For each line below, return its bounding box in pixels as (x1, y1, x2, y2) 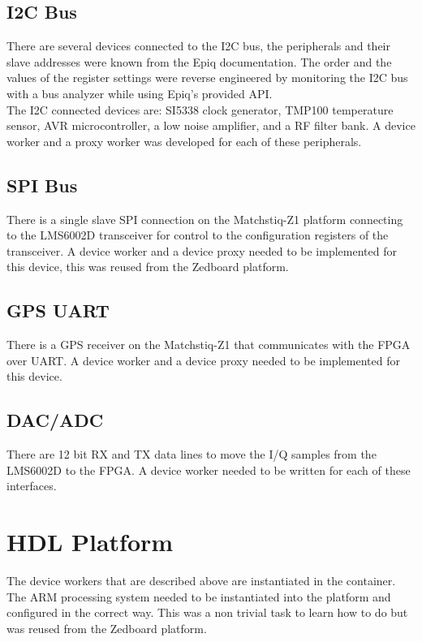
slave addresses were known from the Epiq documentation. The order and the (6, 53, 392, 70)
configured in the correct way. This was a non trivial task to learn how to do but (6, 604, 408, 621)
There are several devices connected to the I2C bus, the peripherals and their (6, 37, 391, 54)
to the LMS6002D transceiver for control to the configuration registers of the (6, 226, 389, 243)
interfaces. (6, 477, 57, 494)
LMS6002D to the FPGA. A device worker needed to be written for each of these (6, 461, 411, 478)
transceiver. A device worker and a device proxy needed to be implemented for (6, 242, 397, 259)
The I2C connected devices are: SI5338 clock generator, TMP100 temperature (6, 101, 394, 118)
